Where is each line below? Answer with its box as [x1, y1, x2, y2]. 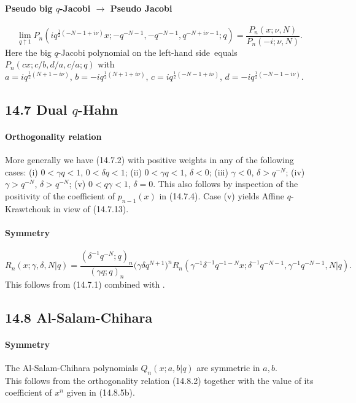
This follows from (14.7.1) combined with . [5, 277, 165, 290]
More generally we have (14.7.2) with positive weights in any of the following [5, 153, 294, 166]
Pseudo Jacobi [110, 1, 172, 14]
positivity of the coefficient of [5, 190, 115, 202]
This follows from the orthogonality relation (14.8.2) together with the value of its [5, 374, 314, 386]
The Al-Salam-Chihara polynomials [5, 361, 138, 374]
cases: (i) [5, 165, 38, 178]
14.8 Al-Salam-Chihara [5, 307, 153, 326]
